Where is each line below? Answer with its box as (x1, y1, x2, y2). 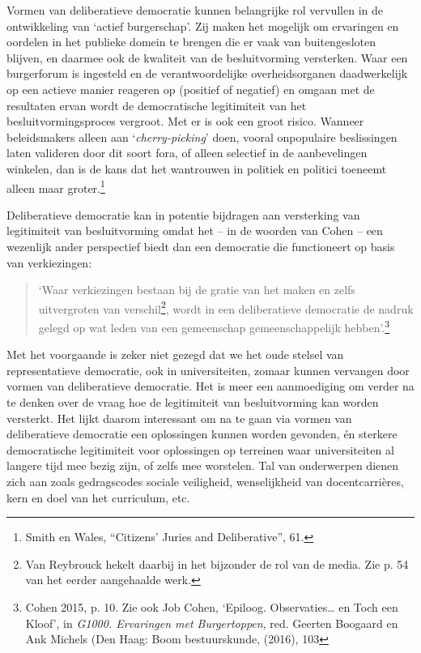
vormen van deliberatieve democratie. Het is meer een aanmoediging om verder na (6, 378, 415, 395)
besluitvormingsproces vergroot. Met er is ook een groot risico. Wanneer (6, 113, 364, 130)
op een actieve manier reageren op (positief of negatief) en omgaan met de (6, 80, 375, 97)
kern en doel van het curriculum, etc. (6, 489, 190, 506)
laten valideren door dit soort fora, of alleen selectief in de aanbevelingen (6, 144, 368, 161)
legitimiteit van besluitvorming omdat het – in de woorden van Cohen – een (6, 222, 383, 239)
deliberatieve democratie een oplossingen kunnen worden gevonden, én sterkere (6, 425, 398, 442)
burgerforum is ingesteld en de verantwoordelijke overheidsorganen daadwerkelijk (6, 65, 408, 82)
